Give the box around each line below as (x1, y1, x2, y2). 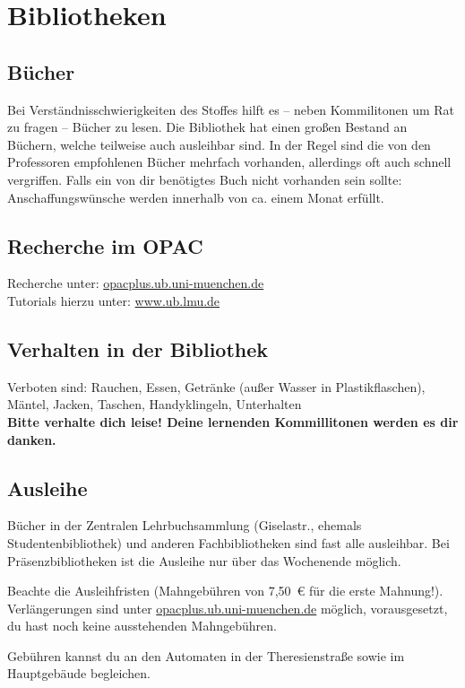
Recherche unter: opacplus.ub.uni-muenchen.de (7, 274, 264, 292)
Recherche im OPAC (7, 231, 203, 259)
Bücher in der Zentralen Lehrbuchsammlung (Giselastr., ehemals (7, 516, 362, 535)
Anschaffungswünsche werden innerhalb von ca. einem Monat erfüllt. (7, 187, 384, 206)
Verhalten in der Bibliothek (7, 335, 269, 362)
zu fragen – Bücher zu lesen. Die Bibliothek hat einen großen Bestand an (7, 118, 408, 136)
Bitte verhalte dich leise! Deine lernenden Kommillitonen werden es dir (7, 412, 459, 431)
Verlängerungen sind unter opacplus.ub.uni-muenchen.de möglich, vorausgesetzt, (7, 598, 448, 617)
